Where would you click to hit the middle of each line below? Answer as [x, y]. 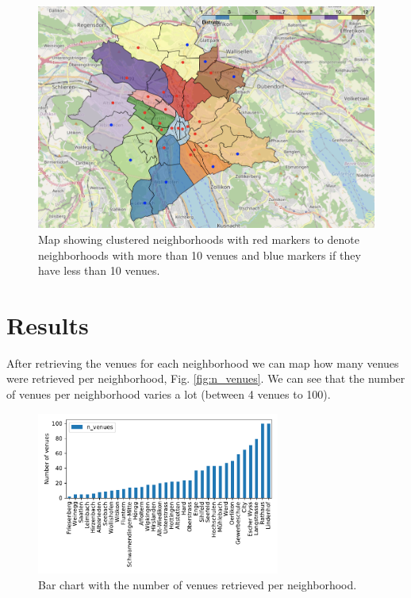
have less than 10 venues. [99, 270]
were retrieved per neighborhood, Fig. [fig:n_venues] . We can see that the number [206, 378]
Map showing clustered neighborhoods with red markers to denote [199, 239]
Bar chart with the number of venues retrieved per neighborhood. [198, 584]
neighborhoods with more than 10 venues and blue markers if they [200, 255]
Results [48, 324]
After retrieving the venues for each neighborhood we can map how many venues [203, 363]
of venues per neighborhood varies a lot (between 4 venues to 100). [169, 394]
